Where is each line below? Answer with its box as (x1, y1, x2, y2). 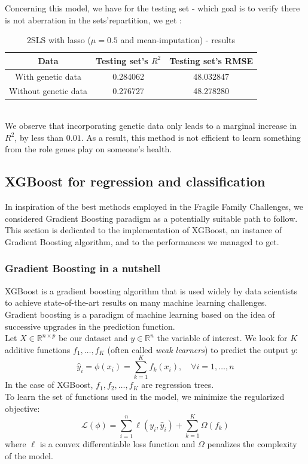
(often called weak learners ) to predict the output (107, 343, 288, 355)
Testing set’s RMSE (169, 54, 254, 67)
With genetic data (15, 70, 81, 82)
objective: (5, 402, 40, 414)
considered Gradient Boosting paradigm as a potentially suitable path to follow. (5, 212, 298, 224)
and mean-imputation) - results (120, 34, 236, 46)
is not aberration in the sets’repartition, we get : (5, 13, 182, 26)
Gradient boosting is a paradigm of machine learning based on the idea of (5, 308, 275, 320)
